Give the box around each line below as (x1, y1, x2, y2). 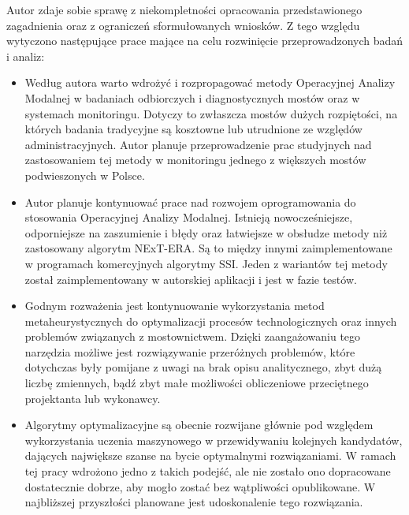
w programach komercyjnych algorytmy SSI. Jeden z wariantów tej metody (24, 255, 388, 271)
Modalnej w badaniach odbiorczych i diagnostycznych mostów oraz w (24, 89, 360, 106)
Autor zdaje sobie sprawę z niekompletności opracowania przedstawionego (6, 2, 363, 17)
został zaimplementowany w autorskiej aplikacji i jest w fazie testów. (24, 271, 357, 287)
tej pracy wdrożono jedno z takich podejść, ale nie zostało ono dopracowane (24, 463, 391, 480)
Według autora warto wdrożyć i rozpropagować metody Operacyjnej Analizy (24, 74, 396, 91)
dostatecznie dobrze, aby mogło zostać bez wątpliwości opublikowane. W (24, 478, 376, 494)
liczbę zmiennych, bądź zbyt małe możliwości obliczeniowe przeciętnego (24, 375, 369, 391)
